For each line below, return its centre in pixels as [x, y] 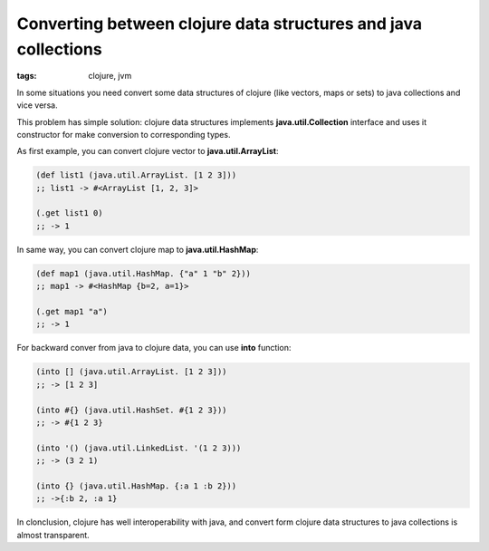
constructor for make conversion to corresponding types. [124, 134]
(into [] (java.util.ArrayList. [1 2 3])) [131, 372]
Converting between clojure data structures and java [220, 24]
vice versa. [37, 105]
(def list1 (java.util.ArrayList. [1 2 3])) [136, 175]
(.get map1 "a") [72, 311]
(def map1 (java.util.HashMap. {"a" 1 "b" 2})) [143, 273]
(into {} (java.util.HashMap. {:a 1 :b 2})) [136, 486]
